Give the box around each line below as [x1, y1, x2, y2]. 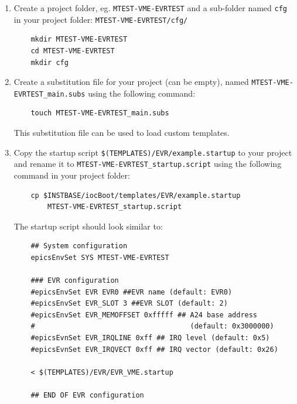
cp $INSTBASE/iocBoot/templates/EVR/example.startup [30, 191, 241, 200]
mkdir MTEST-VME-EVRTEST [30, 35, 128, 44]
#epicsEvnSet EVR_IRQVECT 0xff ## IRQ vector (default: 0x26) [30, 345, 278, 354]
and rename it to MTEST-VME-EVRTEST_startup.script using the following [13, 158, 282, 170]
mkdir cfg [30, 58, 69, 67]
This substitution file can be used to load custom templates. [13, 126, 230, 138]
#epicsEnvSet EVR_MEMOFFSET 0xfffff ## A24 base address [30, 310, 258, 319]
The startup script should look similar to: [13, 220, 163, 232]
